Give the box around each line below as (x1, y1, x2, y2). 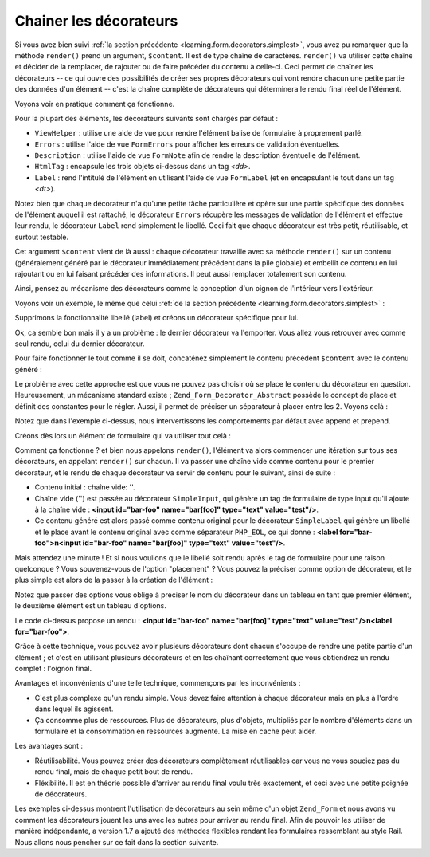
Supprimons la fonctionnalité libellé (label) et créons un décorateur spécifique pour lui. (14, 313, 299, 323)
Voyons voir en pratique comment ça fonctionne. (14, 99, 175, 108)
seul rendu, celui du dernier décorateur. (14, 339, 145, 348)
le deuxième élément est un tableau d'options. (14, 601, 166, 611)
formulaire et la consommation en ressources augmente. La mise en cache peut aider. (34, 726, 317, 737)
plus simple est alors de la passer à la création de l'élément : (14, 575, 213, 585)
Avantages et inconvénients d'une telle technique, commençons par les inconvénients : (14, 678, 301, 688)
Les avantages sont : (14, 741, 84, 751)
